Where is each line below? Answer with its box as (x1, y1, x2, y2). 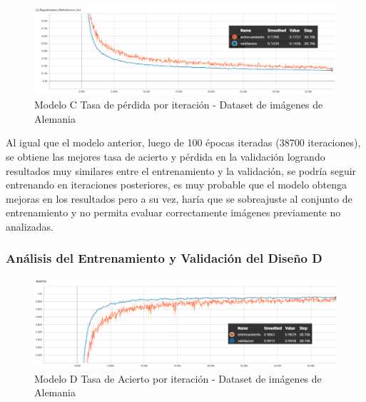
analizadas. (6, 218, 54, 233)
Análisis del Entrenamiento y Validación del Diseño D (6, 249, 322, 267)
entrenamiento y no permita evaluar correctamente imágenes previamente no (6, 205, 341, 220)
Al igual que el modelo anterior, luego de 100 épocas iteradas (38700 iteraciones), (6, 135, 361, 150)
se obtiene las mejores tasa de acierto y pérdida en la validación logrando (6, 149, 325, 164)
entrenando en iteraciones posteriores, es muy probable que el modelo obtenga (6, 177, 347, 192)
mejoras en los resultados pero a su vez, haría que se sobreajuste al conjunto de (6, 191, 352, 206)
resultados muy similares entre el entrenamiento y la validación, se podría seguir (6, 163, 357, 178)
